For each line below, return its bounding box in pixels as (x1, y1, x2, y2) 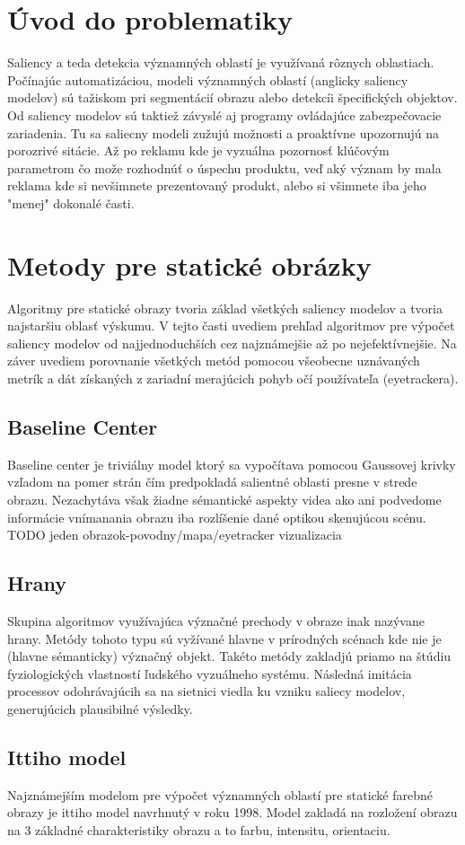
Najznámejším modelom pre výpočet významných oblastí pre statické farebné (7, 785, 433, 804)
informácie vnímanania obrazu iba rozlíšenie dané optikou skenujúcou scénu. (7, 507, 426, 526)
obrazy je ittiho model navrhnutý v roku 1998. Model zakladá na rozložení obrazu (7, 803, 458, 822)
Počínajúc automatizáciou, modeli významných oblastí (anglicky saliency (7, 70, 408, 89)
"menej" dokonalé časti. (7, 193, 135, 212)
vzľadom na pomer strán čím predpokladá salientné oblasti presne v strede (7, 472, 417, 491)
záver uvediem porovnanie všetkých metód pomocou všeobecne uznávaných (7, 351, 420, 370)
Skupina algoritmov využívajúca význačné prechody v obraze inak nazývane (7, 611, 425, 629)
